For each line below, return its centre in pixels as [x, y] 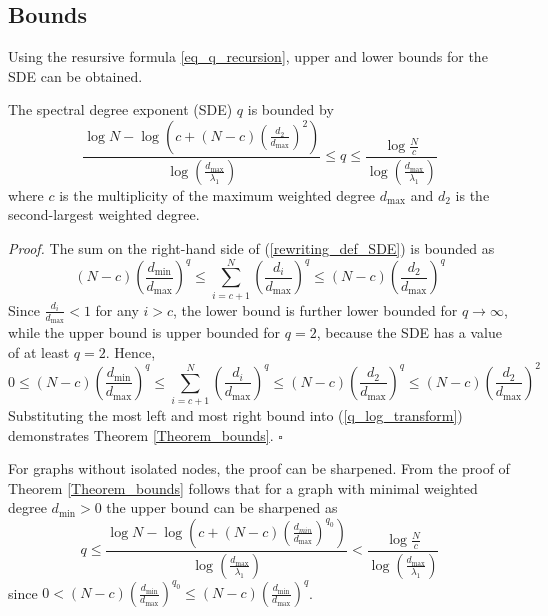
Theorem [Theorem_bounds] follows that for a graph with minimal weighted [243, 487]
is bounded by [290, 109]
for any [117, 309]
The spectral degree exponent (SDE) [120, 109]
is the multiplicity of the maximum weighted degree [217, 194]
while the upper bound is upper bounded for [144, 332]
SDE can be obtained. [75, 75]
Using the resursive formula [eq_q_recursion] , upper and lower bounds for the [248, 56]
